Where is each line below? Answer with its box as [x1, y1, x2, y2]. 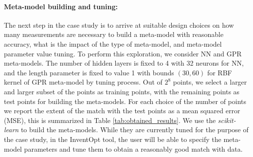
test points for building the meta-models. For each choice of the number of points [4, 96, 247, 106]
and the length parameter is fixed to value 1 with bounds [4, 67, 174, 77]
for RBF [207, 67, 232, 77]
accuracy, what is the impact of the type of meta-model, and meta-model [4, 38, 222, 49]
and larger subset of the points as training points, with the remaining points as [4, 86, 240, 96]
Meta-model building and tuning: [4, 1, 118, 11]
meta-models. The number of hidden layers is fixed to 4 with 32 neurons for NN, [4, 58, 244, 68]
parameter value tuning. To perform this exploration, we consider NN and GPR [4, 48, 242, 58]
